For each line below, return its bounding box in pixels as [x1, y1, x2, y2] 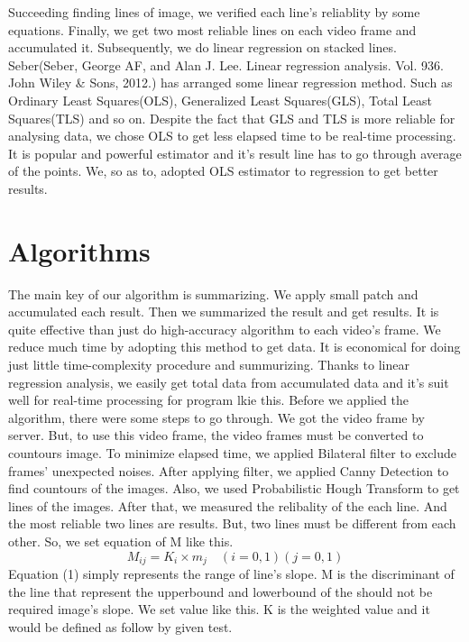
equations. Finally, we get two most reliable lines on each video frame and [8, 20, 417, 39]
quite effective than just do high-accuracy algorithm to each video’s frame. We [8, 319, 441, 338]
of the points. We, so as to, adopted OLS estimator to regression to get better [8, 161, 438, 180]
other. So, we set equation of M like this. [8, 531, 234, 550]
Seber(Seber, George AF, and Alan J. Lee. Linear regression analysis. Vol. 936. [8, 55, 444, 74]
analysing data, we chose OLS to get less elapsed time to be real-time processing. [8, 126, 456, 145]
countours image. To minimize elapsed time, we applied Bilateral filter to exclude [8, 444, 457, 462]
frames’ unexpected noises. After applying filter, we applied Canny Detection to [8, 461, 449, 480]
